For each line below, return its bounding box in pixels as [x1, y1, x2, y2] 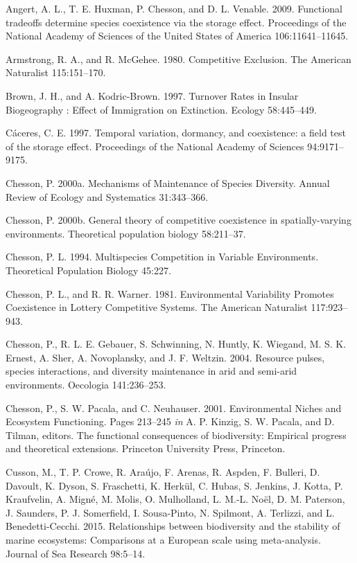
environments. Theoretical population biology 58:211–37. [6, 226, 246, 240]
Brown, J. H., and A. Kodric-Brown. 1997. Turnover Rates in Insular [6, 88, 299, 102]
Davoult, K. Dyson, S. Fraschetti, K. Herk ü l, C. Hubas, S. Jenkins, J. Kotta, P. [6, 478, 343, 492]
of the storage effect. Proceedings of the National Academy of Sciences [6, 138, 304, 153]
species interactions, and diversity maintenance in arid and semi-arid [6, 364, 297, 378]
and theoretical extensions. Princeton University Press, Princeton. [6, 441, 286, 456]
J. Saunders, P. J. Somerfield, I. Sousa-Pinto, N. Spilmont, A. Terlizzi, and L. [6, 505, 335, 519]
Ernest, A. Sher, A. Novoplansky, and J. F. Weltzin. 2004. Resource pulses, [6, 350, 325, 364]
